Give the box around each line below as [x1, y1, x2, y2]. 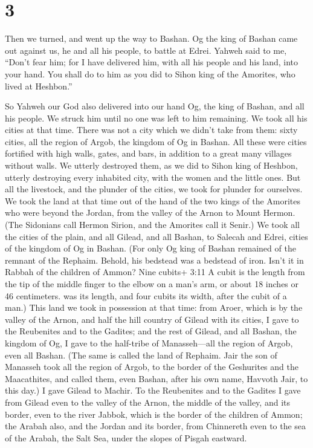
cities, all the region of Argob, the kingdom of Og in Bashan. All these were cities [5, 135, 307, 148]
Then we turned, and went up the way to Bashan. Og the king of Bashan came [5, 32, 298, 45]
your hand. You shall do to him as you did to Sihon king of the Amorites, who [5, 67, 295, 80]
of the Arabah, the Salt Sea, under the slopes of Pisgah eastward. [5, 431, 247, 444]
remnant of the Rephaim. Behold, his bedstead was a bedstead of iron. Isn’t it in [5, 253, 304, 266]
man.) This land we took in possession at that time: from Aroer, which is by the [5, 301, 303, 314]
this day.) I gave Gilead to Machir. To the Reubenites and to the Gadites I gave [5, 384, 301, 397]
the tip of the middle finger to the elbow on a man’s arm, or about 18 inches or [5, 278, 299, 290]
